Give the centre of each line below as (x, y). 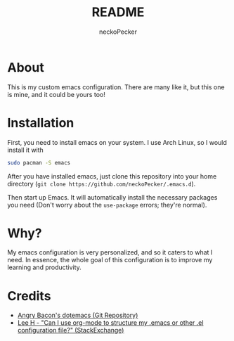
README (118, 12)
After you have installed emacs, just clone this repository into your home (112, 176)
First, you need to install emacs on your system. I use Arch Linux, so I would (117, 142)
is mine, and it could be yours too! (56, 94)
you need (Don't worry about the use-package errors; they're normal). (107, 205)
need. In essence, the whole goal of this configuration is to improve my (110, 260)
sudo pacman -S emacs (39, 162)
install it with (25, 150)
